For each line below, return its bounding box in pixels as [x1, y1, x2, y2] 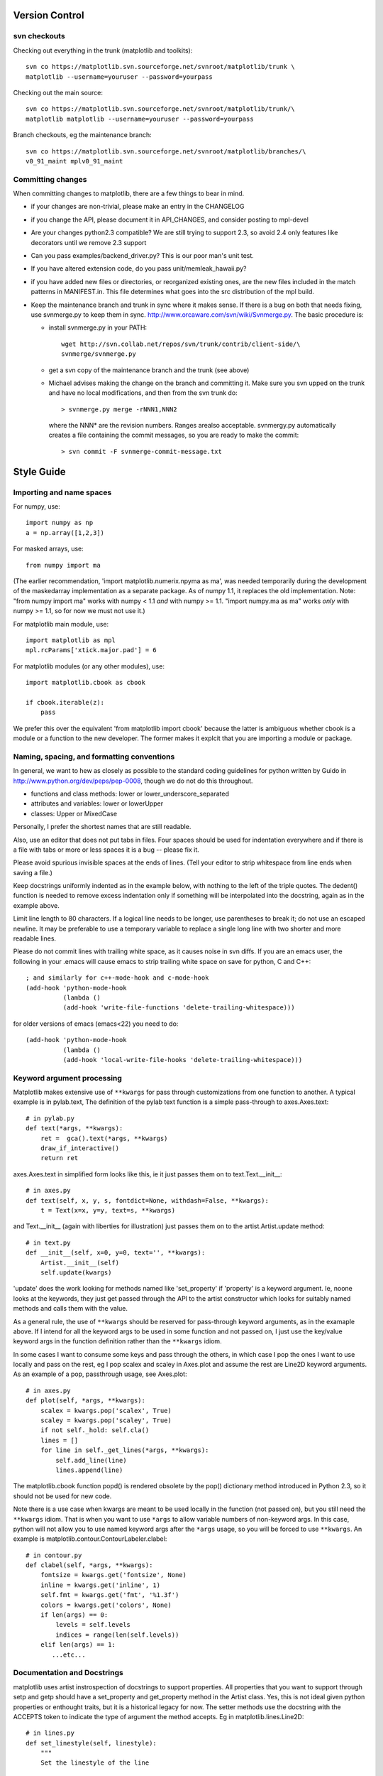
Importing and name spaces [13, 487, 112, 497]
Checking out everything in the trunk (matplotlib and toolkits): [13, 46, 193, 55]
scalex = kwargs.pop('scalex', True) [40, 1407, 172, 1414]
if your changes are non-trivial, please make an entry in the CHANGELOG [30, 202, 245, 211]
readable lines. [13, 934, 57, 943]
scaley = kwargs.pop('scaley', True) [40, 1417, 172, 1424]
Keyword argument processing [13, 1073, 122, 1083]
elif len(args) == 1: [40, 1641, 116, 1649]
